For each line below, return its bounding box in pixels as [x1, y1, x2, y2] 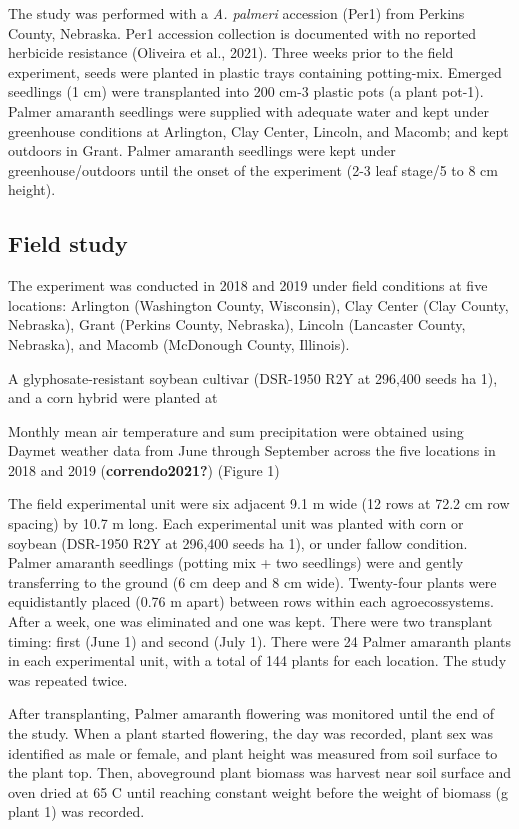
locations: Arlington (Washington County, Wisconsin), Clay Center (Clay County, [8, 294, 509, 315]
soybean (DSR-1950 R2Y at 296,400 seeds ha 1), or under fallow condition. [8, 532, 468, 553]
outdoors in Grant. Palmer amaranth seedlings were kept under [8, 140, 396, 161]
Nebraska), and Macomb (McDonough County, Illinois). [8, 333, 350, 354]
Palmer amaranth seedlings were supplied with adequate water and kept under [8, 100, 489, 121]
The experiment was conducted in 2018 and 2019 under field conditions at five [8, 275, 488, 296]
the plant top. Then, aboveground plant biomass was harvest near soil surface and [8, 762, 512, 783]
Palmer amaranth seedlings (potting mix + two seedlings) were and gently [8, 552, 464, 573]
